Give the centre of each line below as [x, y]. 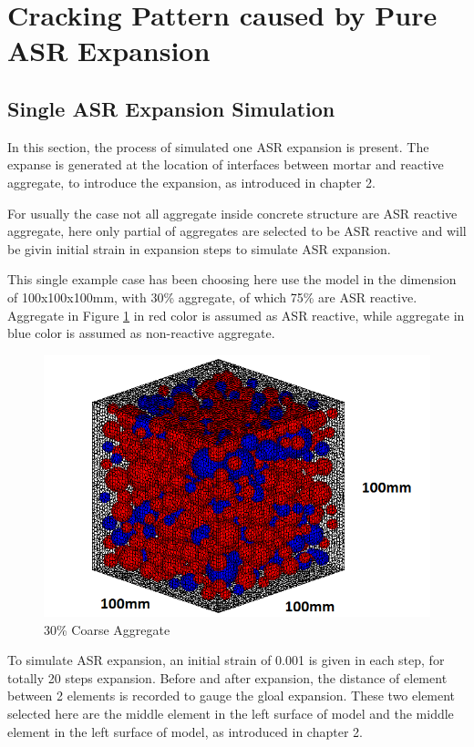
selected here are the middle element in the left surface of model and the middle [231, 714]
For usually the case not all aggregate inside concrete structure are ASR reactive [232, 213]
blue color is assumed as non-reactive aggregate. [141, 333]
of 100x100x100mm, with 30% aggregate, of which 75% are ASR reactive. [212, 297]
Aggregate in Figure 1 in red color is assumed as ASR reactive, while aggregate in [236, 315]
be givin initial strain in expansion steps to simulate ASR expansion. [199, 248]
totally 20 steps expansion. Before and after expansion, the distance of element [227, 677]
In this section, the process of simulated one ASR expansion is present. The [218, 146]
